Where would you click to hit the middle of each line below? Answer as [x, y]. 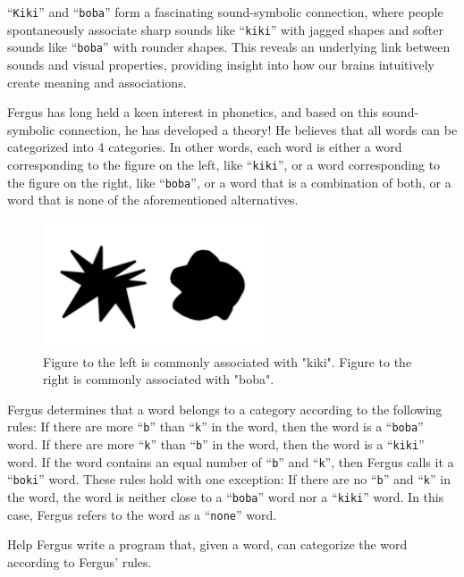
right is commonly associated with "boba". [159, 379]
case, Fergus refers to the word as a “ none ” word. [142, 514]
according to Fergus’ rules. [80, 561]
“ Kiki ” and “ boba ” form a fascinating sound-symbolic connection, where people [225, 12]
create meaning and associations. [97, 82]
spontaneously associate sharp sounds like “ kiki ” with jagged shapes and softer [225, 29]
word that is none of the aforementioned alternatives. [153, 200]
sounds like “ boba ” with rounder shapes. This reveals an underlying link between [229, 47]
